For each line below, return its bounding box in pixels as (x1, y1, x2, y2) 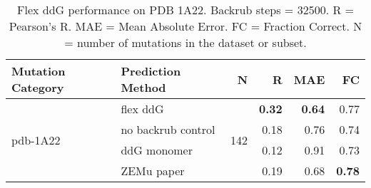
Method (121, 79, 166, 95)
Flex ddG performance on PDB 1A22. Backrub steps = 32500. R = (17, 1, 354, 18)
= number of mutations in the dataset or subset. (64, 34, 307, 51)
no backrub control (121, 121, 215, 137)
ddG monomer (121, 142, 193, 158)
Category (11, 79, 64, 95)
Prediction (121, 63, 181, 79)
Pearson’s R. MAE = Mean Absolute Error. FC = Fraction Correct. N (9, 18, 362, 34)
